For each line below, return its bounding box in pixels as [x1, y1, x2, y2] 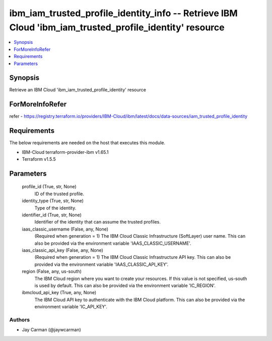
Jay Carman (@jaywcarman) [22, 327, 82, 333]
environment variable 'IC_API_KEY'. [34, 304, 108, 310]
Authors [9, 316, 30, 323]
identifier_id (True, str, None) [22, 212, 82, 218]
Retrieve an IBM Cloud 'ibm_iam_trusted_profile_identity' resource [9, 87, 146, 93]
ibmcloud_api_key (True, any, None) [22, 290, 97, 296]
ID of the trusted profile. [34, 191, 85, 197]
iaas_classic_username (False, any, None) [22, 226, 108, 232]
